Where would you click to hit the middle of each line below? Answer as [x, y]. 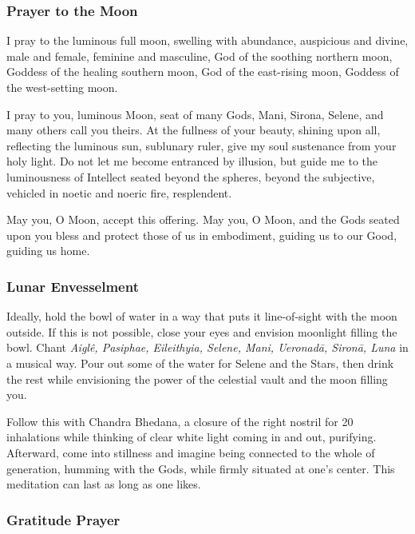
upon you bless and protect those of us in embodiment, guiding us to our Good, [202, 235]
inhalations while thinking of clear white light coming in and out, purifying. [192, 437]
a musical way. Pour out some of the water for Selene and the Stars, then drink [200, 363]
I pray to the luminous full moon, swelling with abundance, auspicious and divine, [207, 40]
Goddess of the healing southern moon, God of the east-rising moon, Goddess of [203, 72]
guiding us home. [48, 251]
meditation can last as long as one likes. [104, 484]
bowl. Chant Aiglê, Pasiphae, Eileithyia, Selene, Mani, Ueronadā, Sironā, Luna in [207, 347]
